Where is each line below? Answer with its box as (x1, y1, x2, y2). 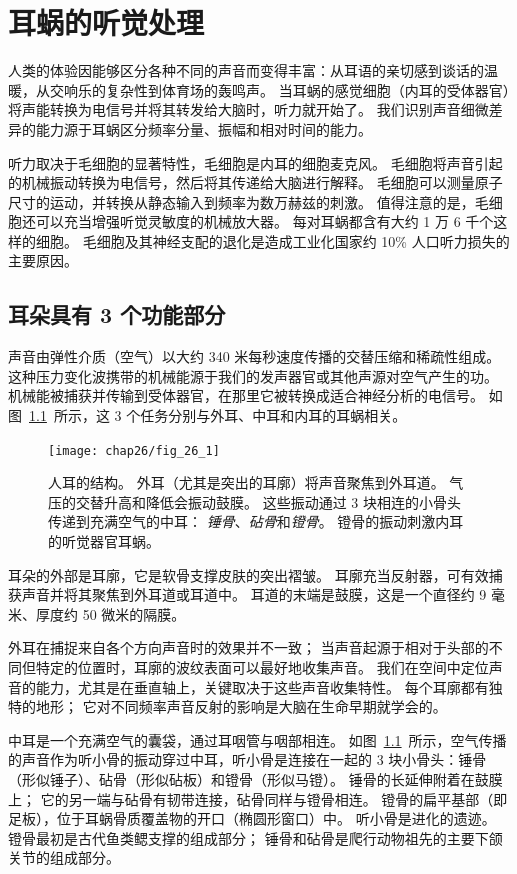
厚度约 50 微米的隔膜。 (35, 603, 186, 624)
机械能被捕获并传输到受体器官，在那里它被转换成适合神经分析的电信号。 (8, 385, 484, 406)
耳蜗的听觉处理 (8, 2, 205, 43)
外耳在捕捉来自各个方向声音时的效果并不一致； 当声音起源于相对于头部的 (8, 637, 489, 658)
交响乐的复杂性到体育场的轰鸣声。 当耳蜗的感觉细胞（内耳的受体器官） (49, 79, 510, 100)
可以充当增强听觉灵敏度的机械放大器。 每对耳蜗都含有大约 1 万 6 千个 (35, 211, 494, 232)
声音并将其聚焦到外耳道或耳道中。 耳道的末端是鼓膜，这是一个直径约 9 (21, 584, 487, 605)
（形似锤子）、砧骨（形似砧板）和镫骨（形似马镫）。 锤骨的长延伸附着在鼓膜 (8, 769, 503, 790)
